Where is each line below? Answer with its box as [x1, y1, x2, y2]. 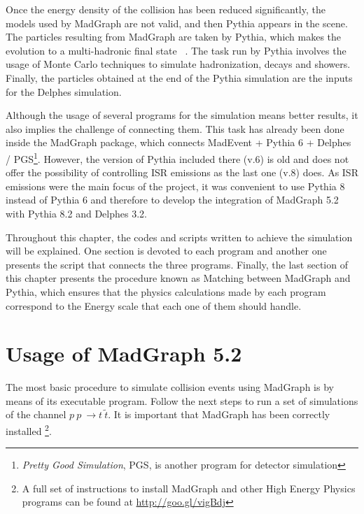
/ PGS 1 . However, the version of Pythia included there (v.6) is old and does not [6, 149, 349, 166]
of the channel [6, 407, 66, 422]
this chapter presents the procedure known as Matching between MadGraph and [6, 271, 351, 285]
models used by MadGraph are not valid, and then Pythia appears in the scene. [6, 15, 348, 30]
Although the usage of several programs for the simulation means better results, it [6, 108, 358, 122]
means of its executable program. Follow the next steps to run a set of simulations [6, 393, 358, 408]
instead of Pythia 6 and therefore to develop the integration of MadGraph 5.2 [6, 192, 339, 207]
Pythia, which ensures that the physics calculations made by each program [6, 284, 326, 299]
